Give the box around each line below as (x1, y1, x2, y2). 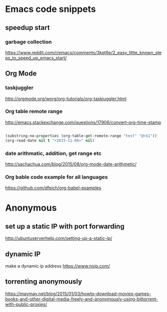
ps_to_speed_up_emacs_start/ (5, 55, 67, 61)
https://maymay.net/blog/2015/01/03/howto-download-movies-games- (5, 291, 151, 297)
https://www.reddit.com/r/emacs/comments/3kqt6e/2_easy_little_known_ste (5, 49, 162, 55)
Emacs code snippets (5, 3, 96, 15)
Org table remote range (5, 108, 63, 115)
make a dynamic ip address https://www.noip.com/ (5, 263, 110, 269)
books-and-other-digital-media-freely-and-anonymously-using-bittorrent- (5, 296, 158, 302)
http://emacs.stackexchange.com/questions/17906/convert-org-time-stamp (5, 119, 161, 125)
